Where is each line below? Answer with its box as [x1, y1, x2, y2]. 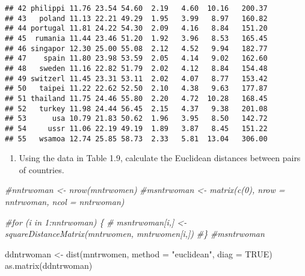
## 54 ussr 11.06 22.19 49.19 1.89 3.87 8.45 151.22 [5, 124, 268, 133]
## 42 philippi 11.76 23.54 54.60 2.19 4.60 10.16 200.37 [5, 4, 268, 13]
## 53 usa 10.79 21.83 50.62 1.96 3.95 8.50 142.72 [5, 114, 268, 123]
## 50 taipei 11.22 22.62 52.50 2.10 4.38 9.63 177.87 [5, 84, 268, 93]
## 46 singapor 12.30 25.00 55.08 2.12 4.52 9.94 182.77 [5, 44, 268, 53]
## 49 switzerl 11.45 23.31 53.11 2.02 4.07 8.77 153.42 [5, 74, 268, 83]
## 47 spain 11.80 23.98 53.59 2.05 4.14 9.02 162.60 [5, 54, 268, 63]
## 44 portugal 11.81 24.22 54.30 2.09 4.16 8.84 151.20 [5, 24, 268, 33]
